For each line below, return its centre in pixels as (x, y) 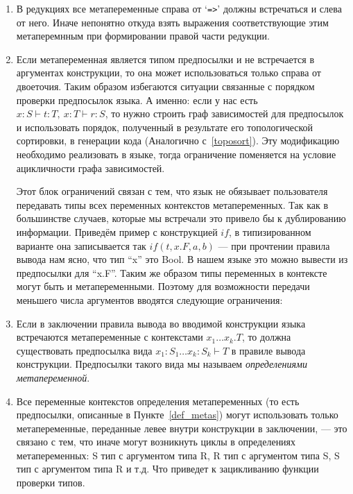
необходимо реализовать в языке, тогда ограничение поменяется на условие (176, 154)
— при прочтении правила (274, 245)
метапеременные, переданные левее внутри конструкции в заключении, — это (182, 428)
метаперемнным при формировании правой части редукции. (143, 36)
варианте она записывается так (81, 245)
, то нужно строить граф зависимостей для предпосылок (224, 113)
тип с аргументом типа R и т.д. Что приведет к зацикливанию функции (167, 469)
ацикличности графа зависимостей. (91, 168)
